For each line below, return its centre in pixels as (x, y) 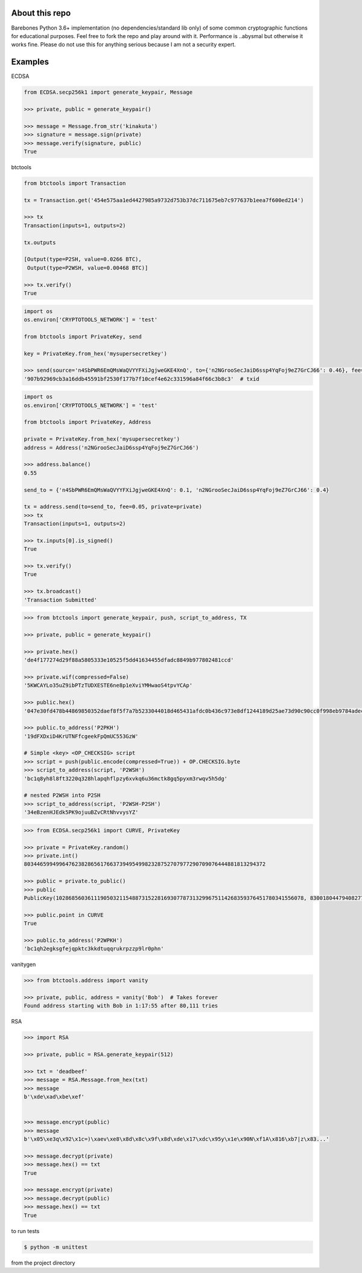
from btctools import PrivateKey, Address (87, 422)
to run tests (25, 1231)
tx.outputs (40, 242)
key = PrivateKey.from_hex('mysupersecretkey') (95, 353)
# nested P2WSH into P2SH (62, 795)
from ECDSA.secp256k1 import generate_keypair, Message (108, 92)
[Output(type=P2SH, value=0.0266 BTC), (83, 259)
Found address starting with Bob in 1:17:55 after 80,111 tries (121, 1006)
